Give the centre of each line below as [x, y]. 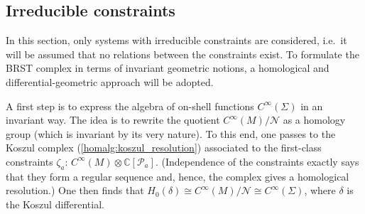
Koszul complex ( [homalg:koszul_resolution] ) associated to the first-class [164, 148]
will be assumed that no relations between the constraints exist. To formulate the [182, 54]
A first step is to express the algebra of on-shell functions [130, 106]
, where [320, 190]
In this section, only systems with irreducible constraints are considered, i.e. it [176, 40]
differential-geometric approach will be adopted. [110, 81]
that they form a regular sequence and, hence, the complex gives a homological [178, 176]
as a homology [314, 120]
